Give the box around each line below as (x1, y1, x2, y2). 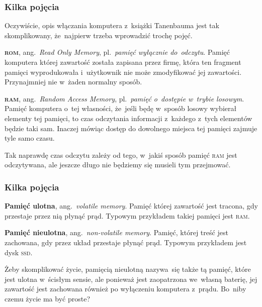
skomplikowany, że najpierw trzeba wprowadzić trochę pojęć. (5, 30, 193, 40)
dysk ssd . (5, 247, 33, 257)
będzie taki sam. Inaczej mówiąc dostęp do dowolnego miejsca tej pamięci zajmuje (5, 123, 257, 133)
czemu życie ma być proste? (5, 293, 91, 303)
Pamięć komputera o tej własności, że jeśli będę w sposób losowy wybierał (5, 103, 237, 114)
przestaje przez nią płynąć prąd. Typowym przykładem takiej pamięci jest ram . (5, 210, 250, 221)
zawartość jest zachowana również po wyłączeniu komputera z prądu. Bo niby (5, 283, 246, 294)
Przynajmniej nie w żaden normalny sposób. (5, 76, 142, 87)
